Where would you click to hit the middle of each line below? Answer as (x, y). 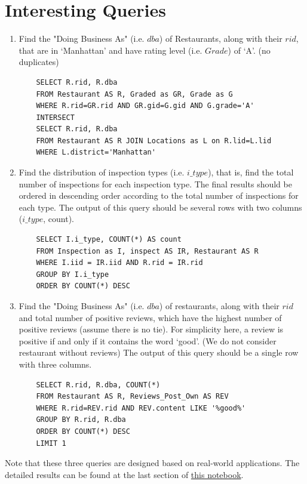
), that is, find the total (251, 172)
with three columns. (55, 364)
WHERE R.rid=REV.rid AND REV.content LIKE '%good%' (141, 408)
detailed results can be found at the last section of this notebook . (124, 474)
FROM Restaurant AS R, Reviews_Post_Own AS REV (132, 397)
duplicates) (39, 62)
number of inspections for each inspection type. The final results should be (155, 184)
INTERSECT (55, 117)
